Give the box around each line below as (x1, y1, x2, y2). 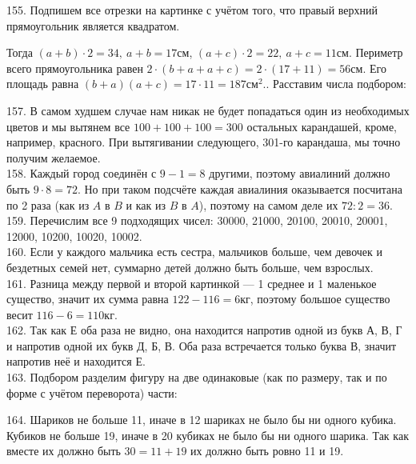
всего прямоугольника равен (6, 59, 143, 76)
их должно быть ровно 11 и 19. (190, 442, 344, 459)
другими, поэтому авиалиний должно (209, 165, 390, 182)
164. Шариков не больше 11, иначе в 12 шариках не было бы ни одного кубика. (6, 411, 397, 428)
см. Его (350, 59, 386, 76)
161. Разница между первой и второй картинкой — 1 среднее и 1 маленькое (6, 274, 377, 291)
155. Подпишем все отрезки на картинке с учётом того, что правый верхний (6, 2, 378, 18)
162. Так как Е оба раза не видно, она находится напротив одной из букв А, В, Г (6, 322, 402, 338)
